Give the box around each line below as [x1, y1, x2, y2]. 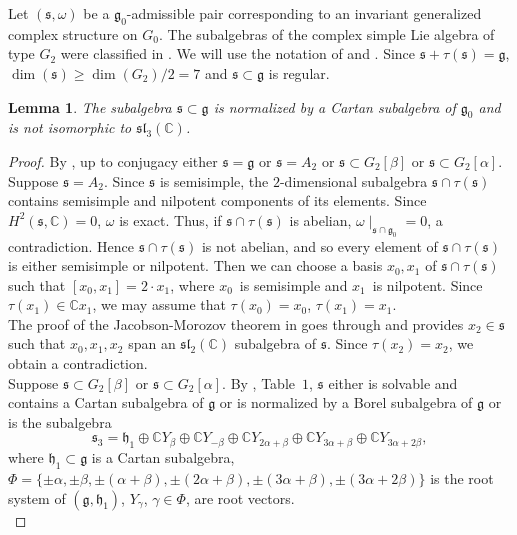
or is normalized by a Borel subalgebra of [219, 392, 473, 413]
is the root [430, 468, 494, 489]
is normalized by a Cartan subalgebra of [213, 96, 456, 117]
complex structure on [8, 23, 138, 44]
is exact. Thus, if [119, 209, 222, 230]
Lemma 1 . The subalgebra [8, 96, 172, 117]
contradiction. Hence [8, 235, 135, 256]
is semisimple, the [159, 170, 269, 191]
